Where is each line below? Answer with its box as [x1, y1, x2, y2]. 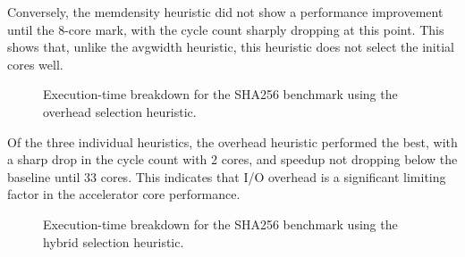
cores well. [7, 54, 63, 73]
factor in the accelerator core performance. [7, 185, 241, 203]
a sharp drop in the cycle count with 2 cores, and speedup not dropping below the [7, 150, 458, 169]
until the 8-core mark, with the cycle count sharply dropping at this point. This [7, 20, 444, 38]
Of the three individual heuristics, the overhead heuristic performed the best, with [7, 132, 458, 151]
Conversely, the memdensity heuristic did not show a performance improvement [7, 3, 444, 21]
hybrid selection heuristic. [43, 232, 184, 251]
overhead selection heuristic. [43, 102, 197, 120]
